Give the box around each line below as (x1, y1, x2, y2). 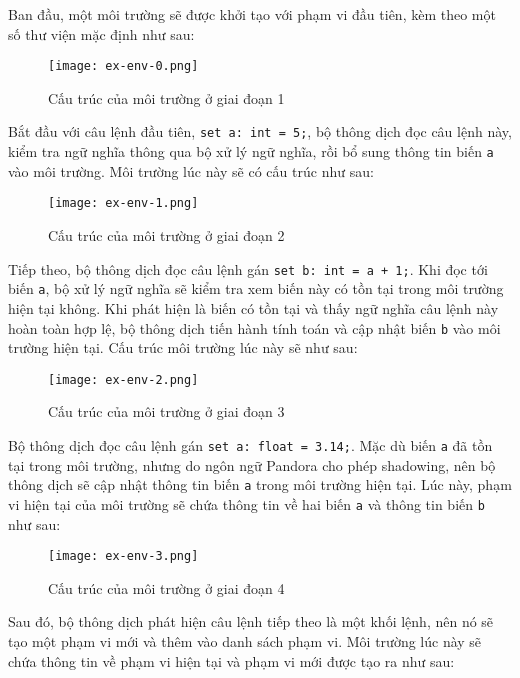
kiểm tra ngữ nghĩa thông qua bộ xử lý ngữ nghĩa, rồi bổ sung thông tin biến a (8, 141, 494, 162)
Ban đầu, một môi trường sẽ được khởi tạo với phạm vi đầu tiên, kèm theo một (8, 4, 496, 24)
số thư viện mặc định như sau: (8, 23, 195, 44)
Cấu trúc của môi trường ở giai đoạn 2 (48, 225, 285, 245)
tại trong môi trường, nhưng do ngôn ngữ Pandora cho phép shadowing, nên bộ (8, 454, 496, 475)
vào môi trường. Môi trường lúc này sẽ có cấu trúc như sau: (8, 160, 374, 181)
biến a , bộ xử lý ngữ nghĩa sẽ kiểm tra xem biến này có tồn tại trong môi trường (8, 278, 504, 299)
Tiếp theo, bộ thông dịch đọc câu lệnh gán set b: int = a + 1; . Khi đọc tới (8, 258, 488, 279)
